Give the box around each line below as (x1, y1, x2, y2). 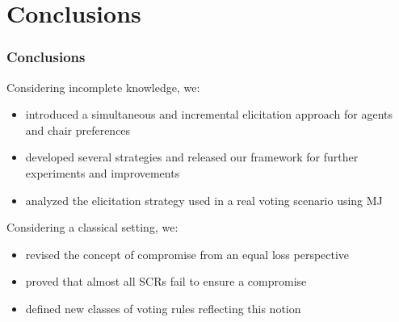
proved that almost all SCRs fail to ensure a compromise (25, 273, 307, 290)
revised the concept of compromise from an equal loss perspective (25, 245, 350, 262)
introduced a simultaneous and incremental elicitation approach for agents (25, 106, 393, 123)
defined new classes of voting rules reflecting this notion (25, 299, 301, 316)
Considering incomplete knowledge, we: (6, 78, 200, 95)
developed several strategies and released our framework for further (25, 148, 359, 165)
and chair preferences (25, 121, 131, 138)
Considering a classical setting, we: (6, 219, 178, 236)
